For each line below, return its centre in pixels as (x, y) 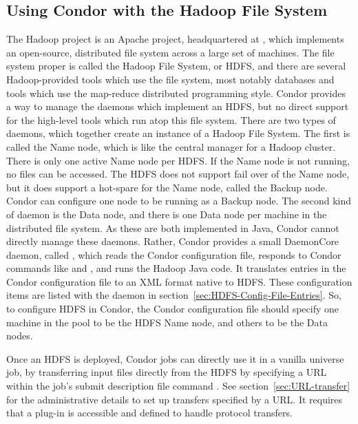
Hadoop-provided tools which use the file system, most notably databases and (170, 79)
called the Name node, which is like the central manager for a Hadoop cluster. (171, 146)
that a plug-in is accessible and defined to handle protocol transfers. (149, 413)
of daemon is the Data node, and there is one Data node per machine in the (167, 214)
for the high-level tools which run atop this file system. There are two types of (171, 119)
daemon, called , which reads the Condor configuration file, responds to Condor (174, 254)
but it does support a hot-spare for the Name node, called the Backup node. (167, 187)
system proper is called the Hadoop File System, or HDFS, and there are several (176, 66)
